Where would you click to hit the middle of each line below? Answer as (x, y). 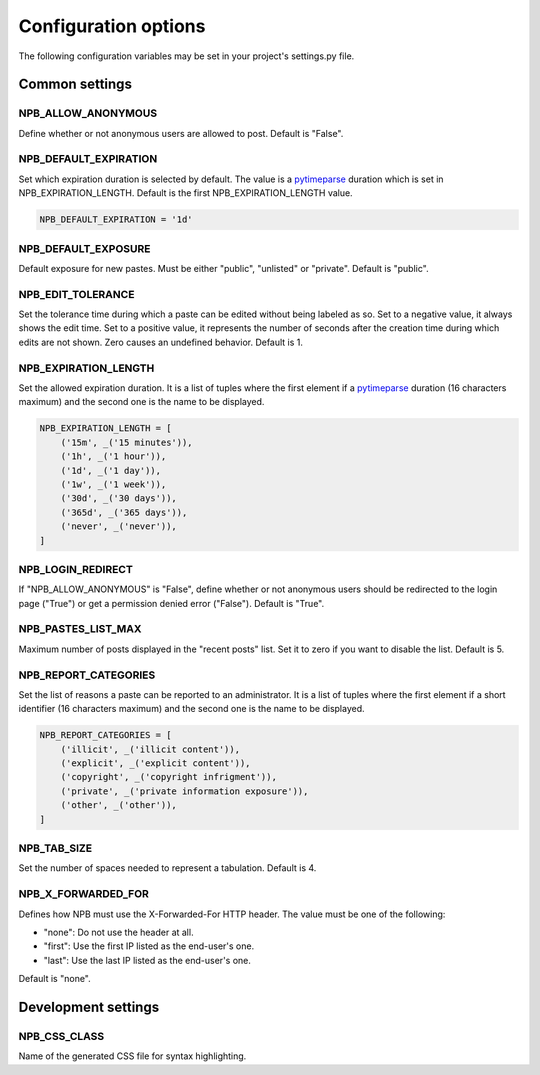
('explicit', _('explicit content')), (155, 763)
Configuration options (112, 26)
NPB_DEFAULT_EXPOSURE (84, 248)
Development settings (89, 1006)
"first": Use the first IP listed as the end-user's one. (149, 946)
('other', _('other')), (118, 805)
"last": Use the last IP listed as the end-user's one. (147, 960)
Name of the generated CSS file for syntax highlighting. (132, 1056)
